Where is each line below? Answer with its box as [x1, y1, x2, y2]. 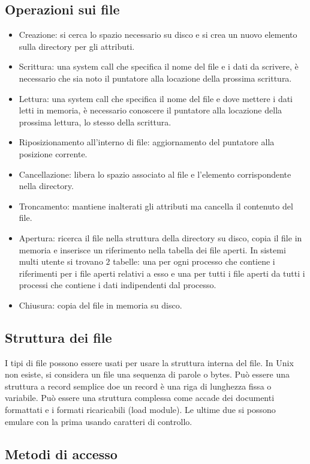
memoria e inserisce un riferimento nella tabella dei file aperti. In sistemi [19, 243, 286, 256]
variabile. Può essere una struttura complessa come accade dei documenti [5, 391, 275, 404]
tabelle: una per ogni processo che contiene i [113, 255, 275, 268]
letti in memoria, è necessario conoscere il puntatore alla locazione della [19, 104, 282, 116]
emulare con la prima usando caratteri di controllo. [5, 415, 192, 427]
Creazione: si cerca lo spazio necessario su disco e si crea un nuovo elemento [19, 28, 297, 41]
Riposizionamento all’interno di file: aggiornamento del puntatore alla [19, 136, 275, 148]
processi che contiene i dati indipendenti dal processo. [19, 279, 216, 291]
